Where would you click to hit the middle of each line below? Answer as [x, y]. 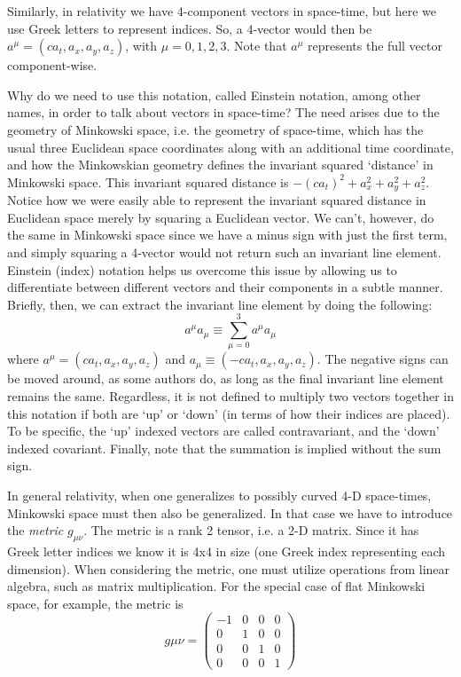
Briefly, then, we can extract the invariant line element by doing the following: [220, 304]
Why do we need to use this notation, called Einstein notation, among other [214, 94]
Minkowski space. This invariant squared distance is [148, 181]
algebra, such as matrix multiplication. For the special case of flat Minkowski [216, 586]
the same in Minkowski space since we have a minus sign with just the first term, [227, 235]
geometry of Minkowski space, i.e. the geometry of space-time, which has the [215, 129]
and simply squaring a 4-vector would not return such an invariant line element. [224, 252]
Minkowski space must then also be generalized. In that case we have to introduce [230, 512]
